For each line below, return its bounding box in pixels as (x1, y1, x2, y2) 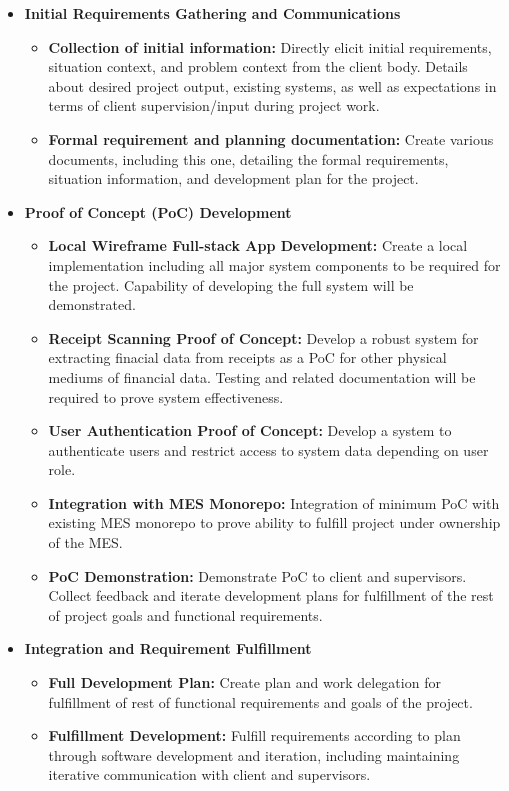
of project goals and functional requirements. (48, 604, 323, 625)
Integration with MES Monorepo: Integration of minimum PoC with (48, 492, 500, 513)
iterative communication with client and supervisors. (48, 764, 371, 785)
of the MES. (48, 532, 123, 553)
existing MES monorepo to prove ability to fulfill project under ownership (48, 512, 501, 533)
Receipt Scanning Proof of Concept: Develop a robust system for (48, 327, 479, 348)
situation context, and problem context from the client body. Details (48, 56, 468, 77)
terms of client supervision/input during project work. (48, 95, 380, 116)
